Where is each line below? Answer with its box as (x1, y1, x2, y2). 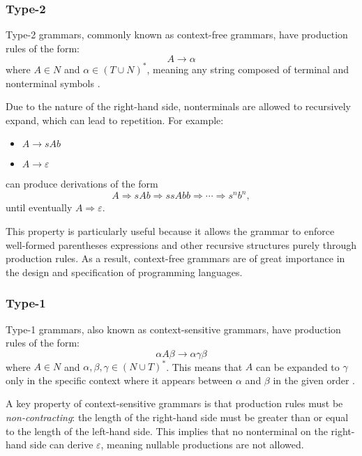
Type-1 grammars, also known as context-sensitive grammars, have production (6, 321, 341, 336)
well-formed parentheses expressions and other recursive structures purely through (6, 237, 357, 252)
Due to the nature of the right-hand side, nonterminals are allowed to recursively (6, 99, 351, 114)
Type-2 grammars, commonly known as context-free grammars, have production (6, 27, 348, 42)
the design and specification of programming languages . (6, 264, 243, 279)
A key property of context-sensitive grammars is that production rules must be (6, 396, 343, 411)
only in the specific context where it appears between (6, 372, 233, 387)
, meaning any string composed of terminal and (146, 61, 349, 76)
